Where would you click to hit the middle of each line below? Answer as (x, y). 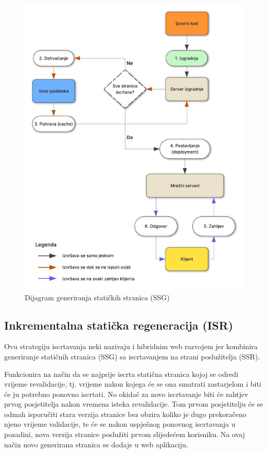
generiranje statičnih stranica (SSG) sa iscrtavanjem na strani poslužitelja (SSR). (132, 356)
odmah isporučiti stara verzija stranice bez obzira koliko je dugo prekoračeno (125, 414)
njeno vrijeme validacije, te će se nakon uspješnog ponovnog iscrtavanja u (120, 424)
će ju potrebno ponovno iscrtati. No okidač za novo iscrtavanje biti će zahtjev (126, 394)
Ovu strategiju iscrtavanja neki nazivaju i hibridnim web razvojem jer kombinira (131, 346)
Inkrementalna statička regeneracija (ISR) (119, 325)
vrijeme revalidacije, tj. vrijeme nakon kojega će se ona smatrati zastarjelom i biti (133, 384)
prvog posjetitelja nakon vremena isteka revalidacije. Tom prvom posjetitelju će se (134, 404)
